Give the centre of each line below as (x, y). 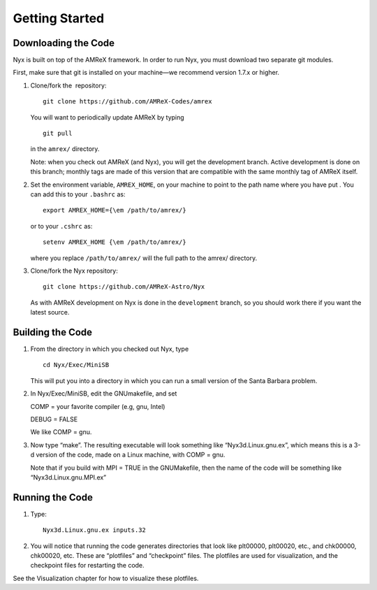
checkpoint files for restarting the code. (87, 566)
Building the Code (53, 332)
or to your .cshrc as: (61, 226)
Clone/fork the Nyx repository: (74, 271)
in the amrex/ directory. (65, 149)
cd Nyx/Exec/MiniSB (76, 365)
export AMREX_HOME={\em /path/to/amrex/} (114, 210)
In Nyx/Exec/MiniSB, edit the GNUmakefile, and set (104, 394)
